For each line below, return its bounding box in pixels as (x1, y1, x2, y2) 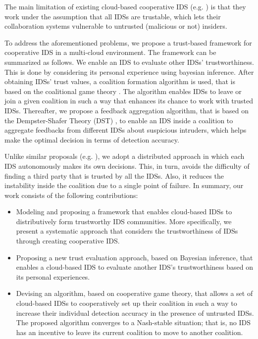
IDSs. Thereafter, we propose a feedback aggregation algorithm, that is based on (4, 105, 249, 115)
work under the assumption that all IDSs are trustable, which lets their (4, 11, 221, 21)
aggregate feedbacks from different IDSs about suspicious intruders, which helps (4, 125, 247, 135)
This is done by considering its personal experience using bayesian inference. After (4, 66, 254, 77)
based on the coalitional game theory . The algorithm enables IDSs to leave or (4, 86, 242, 96)
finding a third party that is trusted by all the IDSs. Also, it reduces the (4, 170, 224, 181)
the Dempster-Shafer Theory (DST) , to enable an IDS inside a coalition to (4, 115, 233, 125)
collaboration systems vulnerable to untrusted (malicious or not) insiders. (4, 21, 227, 31)
